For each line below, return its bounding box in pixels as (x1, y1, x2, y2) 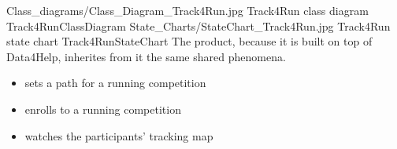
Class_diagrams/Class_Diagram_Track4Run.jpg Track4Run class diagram (6, 2, 369, 18)
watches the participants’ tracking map (24, 127, 213, 144)
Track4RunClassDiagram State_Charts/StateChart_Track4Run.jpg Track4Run (6, 17, 391, 34)
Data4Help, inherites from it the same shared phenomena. (6, 48, 286, 64)
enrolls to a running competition (24, 100, 181, 117)
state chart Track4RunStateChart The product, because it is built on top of (6, 33, 373, 49)
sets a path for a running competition (24, 74, 206, 91)
